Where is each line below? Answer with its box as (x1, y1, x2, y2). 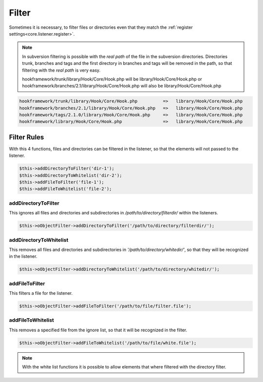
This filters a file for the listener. (9, 290, 73, 296)
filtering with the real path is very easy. (22, 67, 101, 73)
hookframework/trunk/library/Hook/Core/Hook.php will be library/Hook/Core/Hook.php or (22, 76, 202, 82)
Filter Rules (9, 133, 44, 141)
